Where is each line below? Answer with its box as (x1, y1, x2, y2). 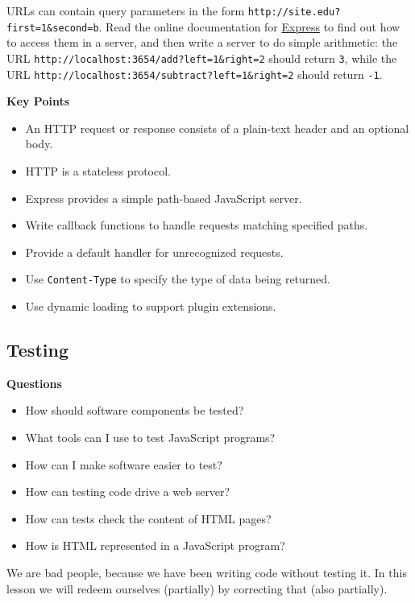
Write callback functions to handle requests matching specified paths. (25, 217, 368, 233)
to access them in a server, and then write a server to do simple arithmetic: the (6, 34, 398, 51)
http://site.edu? (247, 6, 341, 18)
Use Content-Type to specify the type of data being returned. (25, 271, 331, 287)
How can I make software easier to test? (25, 456, 222, 473)
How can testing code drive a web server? (25, 483, 230, 500)
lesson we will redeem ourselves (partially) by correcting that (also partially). (6, 580, 388, 597)
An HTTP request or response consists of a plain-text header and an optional (25, 119, 409, 136)
